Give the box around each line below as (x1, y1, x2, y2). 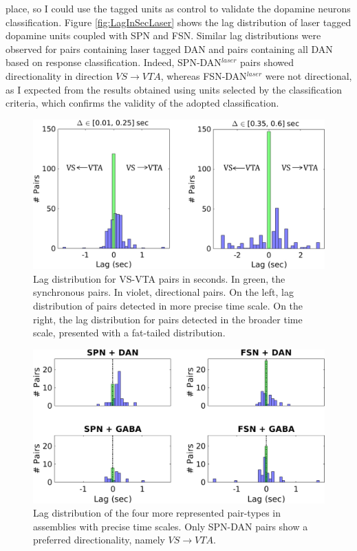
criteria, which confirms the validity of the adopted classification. (6, 96, 279, 110)
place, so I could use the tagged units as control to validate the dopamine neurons (6, 1, 351, 15)
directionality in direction (6, 68, 113, 83)
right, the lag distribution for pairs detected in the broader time (33, 312, 303, 326)
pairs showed (240, 55, 294, 69)
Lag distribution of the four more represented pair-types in (33, 506, 281, 520)
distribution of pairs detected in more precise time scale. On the (33, 298, 303, 312)
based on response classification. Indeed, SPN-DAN (6, 55, 221, 69)
